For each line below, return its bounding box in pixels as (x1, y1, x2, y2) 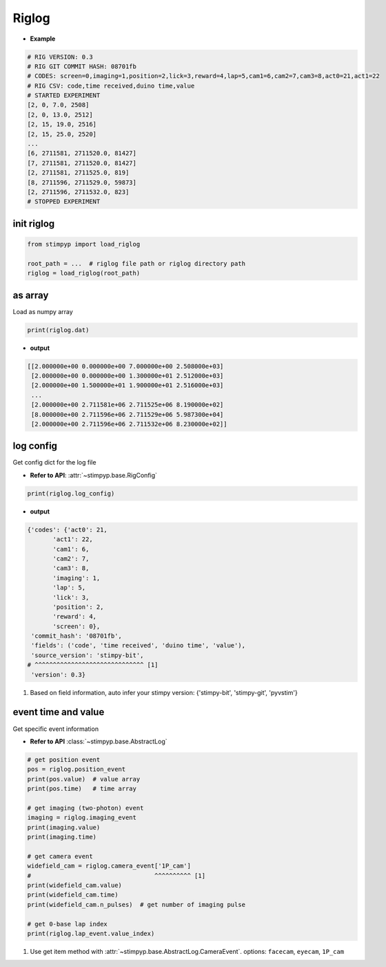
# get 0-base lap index (27, 920, 108, 928)
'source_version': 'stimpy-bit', (31, 651, 144, 659)
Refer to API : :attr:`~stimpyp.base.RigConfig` (30, 471, 158, 479)
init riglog (12, 217, 55, 229)
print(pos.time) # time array (27, 785, 137, 793)
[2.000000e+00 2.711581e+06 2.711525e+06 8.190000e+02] (31, 401, 224, 409)
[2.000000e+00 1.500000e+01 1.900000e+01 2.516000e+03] (31, 382, 224, 389)
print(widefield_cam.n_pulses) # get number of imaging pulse (27, 901, 246, 908)
